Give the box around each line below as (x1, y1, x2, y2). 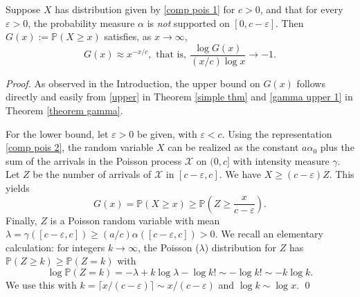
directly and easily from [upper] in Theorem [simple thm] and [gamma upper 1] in (6, 89, 353, 104)
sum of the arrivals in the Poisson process (6, 153, 182, 168)
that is (156, 50, 183, 60)
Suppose (6, 2, 41, 16)
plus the (320, 140, 354, 154)
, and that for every (260, 2, 343, 16)
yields (6, 181, 30, 195)
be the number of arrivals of (33, 167, 152, 181)
